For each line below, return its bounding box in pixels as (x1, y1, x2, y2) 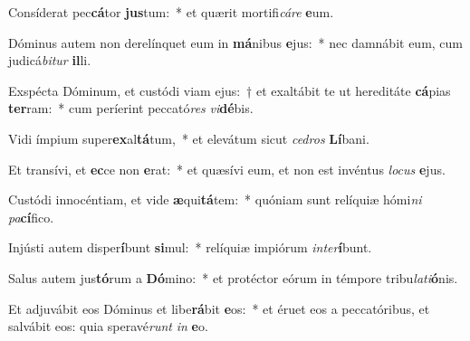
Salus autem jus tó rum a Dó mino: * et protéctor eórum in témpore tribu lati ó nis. (8, 268, 458, 287)
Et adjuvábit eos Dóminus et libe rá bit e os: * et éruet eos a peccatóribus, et (8, 298, 430, 317)
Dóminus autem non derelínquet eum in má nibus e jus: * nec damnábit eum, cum (8, 33, 464, 52)
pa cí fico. (8, 207, 54, 226)
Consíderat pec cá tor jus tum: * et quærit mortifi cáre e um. (8, 3, 334, 21)
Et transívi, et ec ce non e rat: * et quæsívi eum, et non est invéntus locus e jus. (8, 159, 446, 178)
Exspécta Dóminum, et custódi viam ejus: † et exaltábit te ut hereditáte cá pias (8, 81, 451, 99)
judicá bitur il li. (8, 51, 91, 70)
